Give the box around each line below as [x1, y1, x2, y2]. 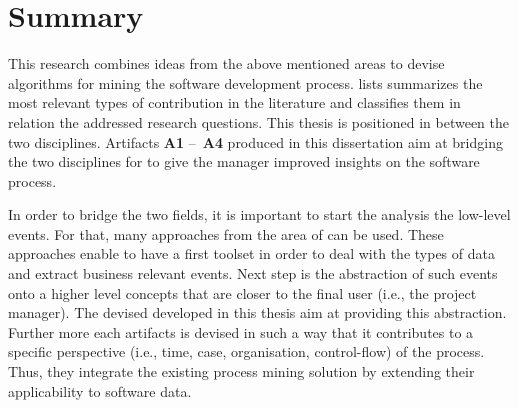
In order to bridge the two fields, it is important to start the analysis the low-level [8, 204, 511, 225]
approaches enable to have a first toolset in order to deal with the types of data [8, 243, 495, 264]
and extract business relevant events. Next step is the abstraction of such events [8, 263, 498, 284]
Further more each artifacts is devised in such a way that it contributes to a [8, 321, 474, 342]
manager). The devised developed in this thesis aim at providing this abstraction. [8, 302, 507, 323]
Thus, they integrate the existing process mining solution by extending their [8, 361, 475, 382]
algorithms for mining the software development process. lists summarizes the [8, 72, 483, 93]
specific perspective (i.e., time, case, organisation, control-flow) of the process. [8, 341, 485, 362]
